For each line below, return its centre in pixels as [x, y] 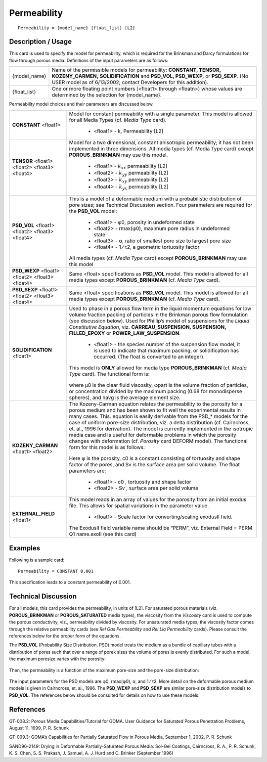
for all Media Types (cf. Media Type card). [118, 120]
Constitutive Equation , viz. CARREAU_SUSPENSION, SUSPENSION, [148, 327]
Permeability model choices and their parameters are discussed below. [82, 104]
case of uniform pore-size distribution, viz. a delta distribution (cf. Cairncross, [159, 423]
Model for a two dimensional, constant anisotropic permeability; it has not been [161, 142]
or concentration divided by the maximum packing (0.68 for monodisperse [156, 392]
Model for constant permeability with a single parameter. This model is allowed [161, 114]
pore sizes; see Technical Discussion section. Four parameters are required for [161, 205]
